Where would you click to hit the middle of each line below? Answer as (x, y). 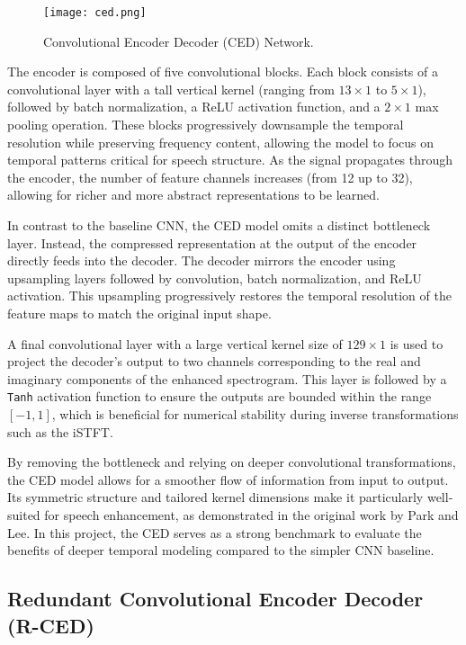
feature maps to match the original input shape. (139, 313)
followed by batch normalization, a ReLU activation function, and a (194, 107)
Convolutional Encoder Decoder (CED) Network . (179, 41)
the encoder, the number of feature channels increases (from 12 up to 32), (210, 177)
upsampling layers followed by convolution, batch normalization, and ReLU (215, 278)
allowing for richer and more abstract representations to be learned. (193, 195)
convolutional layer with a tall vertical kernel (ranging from (171, 89)
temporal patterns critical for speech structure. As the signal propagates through (230, 160)
